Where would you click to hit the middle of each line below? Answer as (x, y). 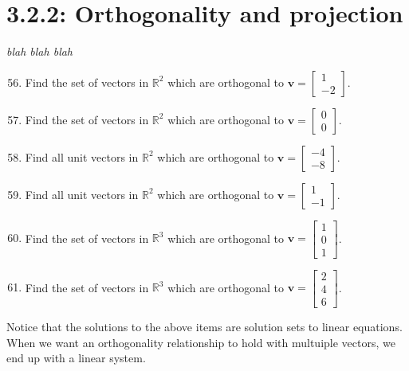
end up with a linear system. (76, 358)
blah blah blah (40, 51)
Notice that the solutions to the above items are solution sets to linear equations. (204, 326)
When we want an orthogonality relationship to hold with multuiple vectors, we (201, 342)
